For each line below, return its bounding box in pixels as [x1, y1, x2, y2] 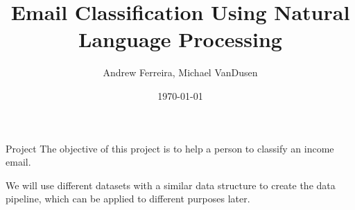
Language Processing [78, 25, 282, 53]
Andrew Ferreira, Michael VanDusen [103, 65, 258, 80]
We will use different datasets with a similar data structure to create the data [6, 177, 336, 192]
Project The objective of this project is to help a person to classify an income [6, 141, 334, 155]
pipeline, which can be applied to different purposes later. [6, 191, 250, 206]
